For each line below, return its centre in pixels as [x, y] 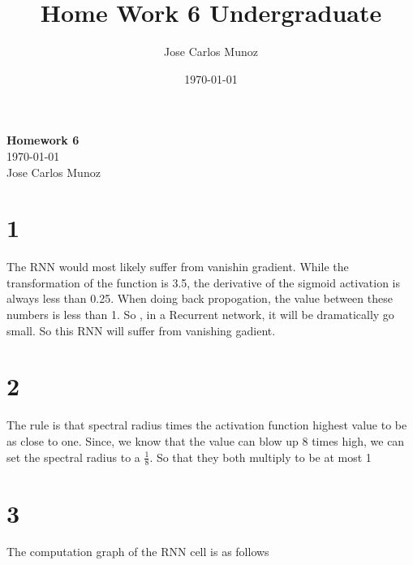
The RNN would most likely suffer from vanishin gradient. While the [178, 267]
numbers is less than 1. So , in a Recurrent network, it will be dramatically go [200, 314]
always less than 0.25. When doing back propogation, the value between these [200, 298]
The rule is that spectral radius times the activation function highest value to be [207, 425]
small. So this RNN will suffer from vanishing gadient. [141, 330]
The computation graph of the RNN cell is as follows [138, 552]
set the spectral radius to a [73, 457]
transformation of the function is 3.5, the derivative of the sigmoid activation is [204, 282]
